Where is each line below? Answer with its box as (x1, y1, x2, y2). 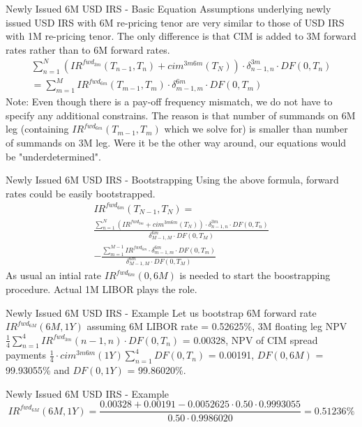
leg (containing (6, 121, 69, 136)
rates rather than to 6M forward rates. (6, 42, 170, 57)
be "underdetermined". (6, 149, 101, 163)
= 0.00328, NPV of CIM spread (182, 332, 318, 347)
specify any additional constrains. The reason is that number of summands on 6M (6, 107, 356, 122)
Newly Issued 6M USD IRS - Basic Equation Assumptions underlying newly (6, 1, 331, 15)
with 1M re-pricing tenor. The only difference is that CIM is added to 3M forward (6, 29, 356, 43)
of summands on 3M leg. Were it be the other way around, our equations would (6, 135, 347, 150)
